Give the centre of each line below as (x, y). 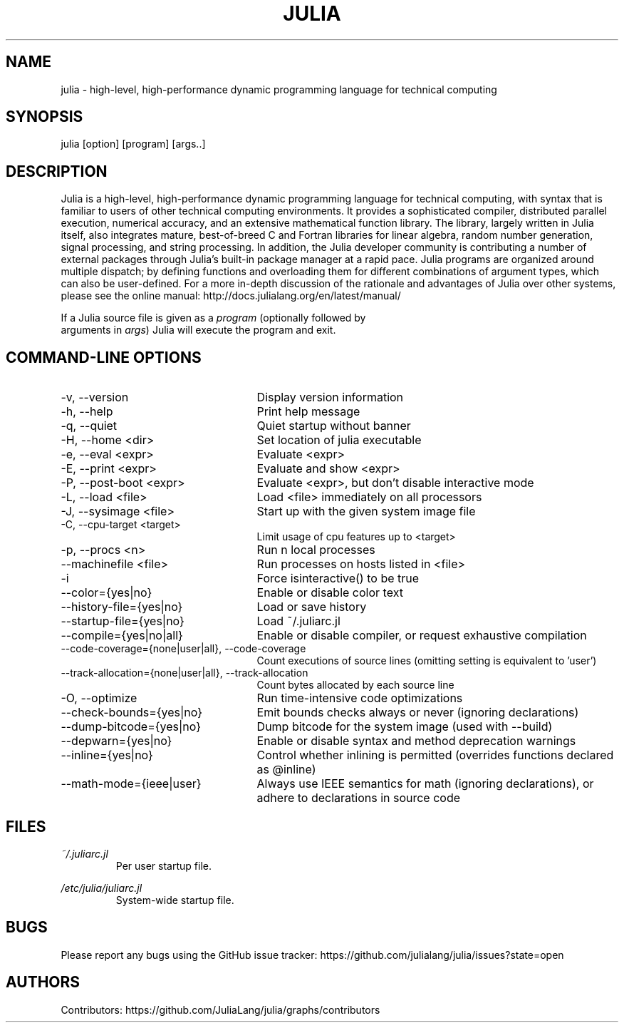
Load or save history (312, 607)
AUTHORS (43, 982)
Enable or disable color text (330, 593)
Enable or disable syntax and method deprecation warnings (416, 741)
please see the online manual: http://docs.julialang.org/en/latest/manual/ (231, 296)
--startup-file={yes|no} (123, 621)
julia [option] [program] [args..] (133, 144)
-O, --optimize (99, 698)
